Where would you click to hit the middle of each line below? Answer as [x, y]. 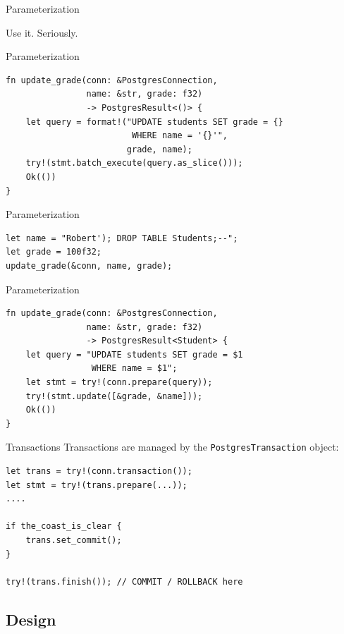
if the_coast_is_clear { [64, 526]
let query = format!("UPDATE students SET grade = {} [154, 122]
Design [31, 619]
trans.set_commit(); [74, 541]
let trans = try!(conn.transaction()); [99, 471]
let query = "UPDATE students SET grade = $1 [134, 354]
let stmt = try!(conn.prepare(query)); [119, 383]
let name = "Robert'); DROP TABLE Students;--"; [122, 238]
